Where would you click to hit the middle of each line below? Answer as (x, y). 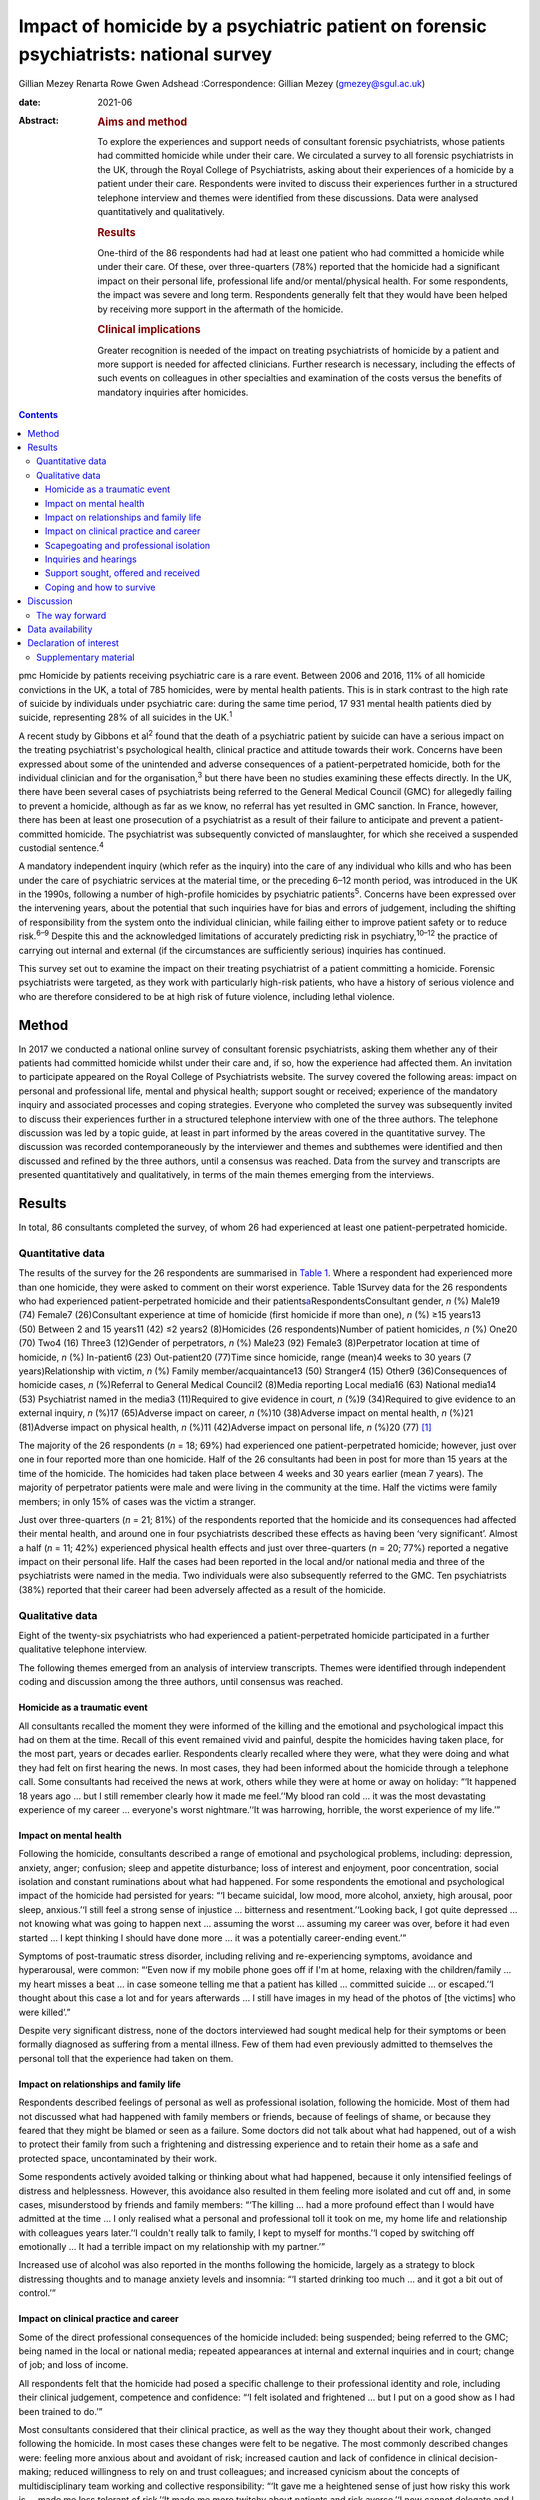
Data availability (60, 629)
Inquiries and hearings (91, 559)
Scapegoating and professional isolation (128, 545)
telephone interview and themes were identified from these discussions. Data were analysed (288, 197)
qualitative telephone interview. (82, 1649)
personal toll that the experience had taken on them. (126, 2058)
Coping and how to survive (100, 587)
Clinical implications (149, 330)
